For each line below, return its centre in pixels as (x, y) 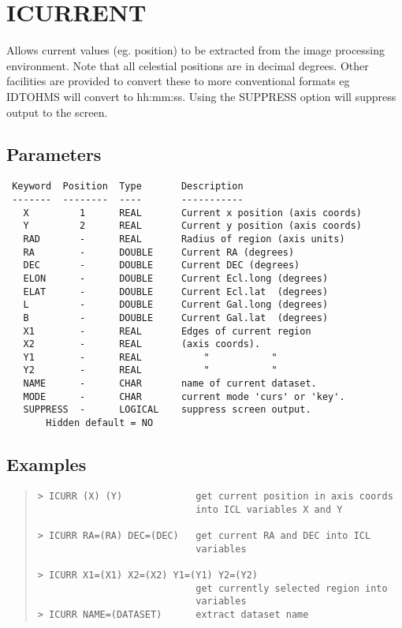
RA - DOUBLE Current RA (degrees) (159, 252)
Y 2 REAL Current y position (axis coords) (193, 226)
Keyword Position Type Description (128, 187)
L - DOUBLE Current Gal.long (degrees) (176, 305)
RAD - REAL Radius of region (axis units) (184, 239)
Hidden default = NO (100, 423)
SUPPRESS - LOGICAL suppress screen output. (167, 410)
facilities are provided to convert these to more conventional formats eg (178, 81)
